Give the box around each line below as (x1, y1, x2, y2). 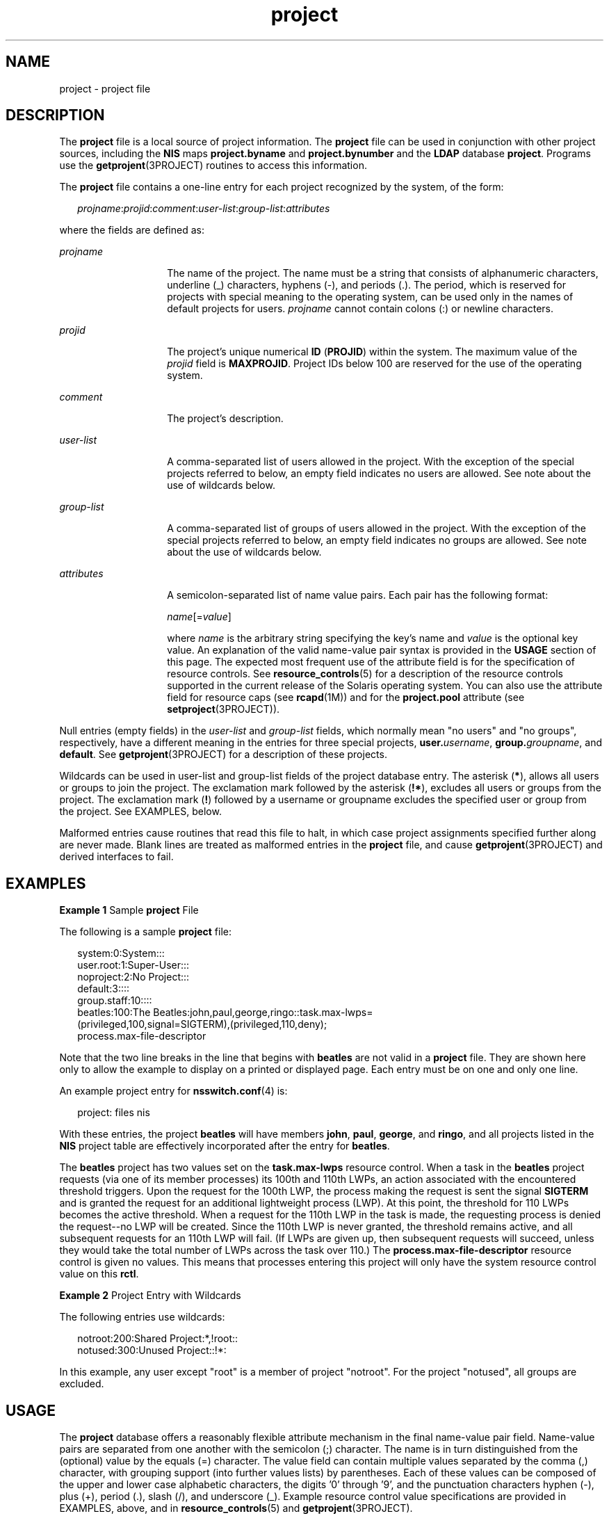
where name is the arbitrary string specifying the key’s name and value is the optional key (167, 632, 578, 645)
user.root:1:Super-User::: (77, 959, 190, 971)
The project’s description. (167, 412, 284, 425)
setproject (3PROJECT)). (167, 703, 280, 716)
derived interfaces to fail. (59, 850, 174, 863)
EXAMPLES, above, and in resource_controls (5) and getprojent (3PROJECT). (59, 1502, 413, 1515)
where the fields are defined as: (59, 224, 204, 236)
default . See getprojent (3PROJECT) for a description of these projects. (59, 748, 387, 761)
